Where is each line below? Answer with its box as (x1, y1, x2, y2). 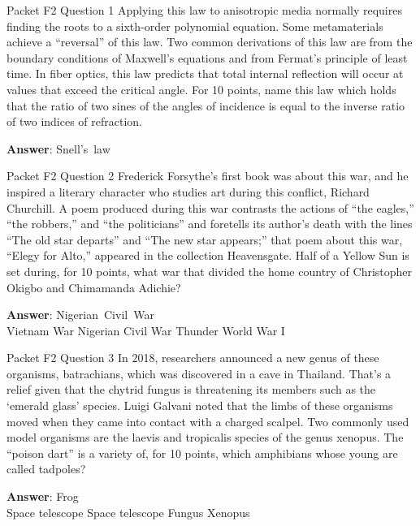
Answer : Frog (6, 488, 79, 505)
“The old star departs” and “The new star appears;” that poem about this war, (6, 231, 403, 248)
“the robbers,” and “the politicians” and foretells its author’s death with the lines (6, 215, 413, 232)
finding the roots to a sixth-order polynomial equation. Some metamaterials (6, 17, 383, 34)
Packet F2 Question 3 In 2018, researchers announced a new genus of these (6, 349, 379, 366)
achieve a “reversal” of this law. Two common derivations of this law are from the (6, 33, 413, 50)
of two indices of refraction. (6, 113, 142, 130)
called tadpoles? (6, 460, 86, 477)
